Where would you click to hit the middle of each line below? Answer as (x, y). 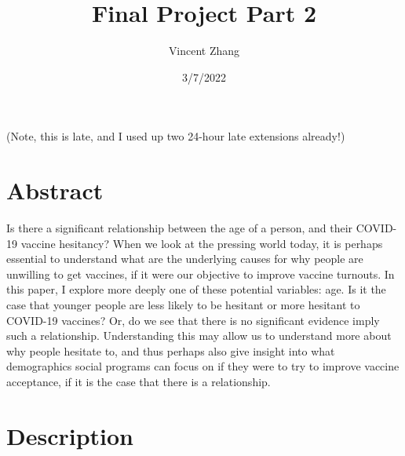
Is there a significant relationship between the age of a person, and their (180, 228)
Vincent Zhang (204, 51)
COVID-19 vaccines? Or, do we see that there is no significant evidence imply (193, 320)
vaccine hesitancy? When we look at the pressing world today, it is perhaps (202, 243)
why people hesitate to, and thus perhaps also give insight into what (171, 350)
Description (70, 435)
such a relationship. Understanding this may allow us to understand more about (199, 336)
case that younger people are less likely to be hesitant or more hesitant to (183, 305)
